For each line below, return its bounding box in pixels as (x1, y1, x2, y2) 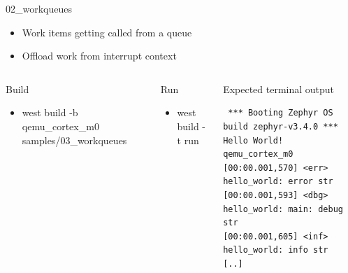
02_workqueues (6, 1, 73, 15)
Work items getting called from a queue (22, 24, 192, 39)
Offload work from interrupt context (22, 48, 177, 63)
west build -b (22, 105, 78, 120)
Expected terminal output (223, 81, 335, 96)
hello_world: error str (223, 176, 333, 187)
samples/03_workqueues (22, 132, 127, 147)
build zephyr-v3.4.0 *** (223, 121, 338, 132)
